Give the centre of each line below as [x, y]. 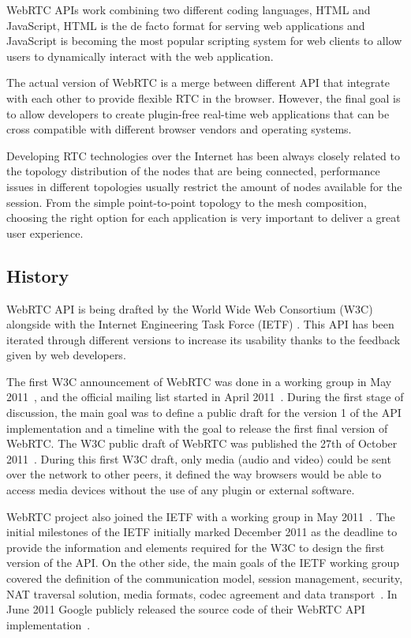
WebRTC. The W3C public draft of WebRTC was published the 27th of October [202, 443]
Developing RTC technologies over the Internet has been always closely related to [203, 155]
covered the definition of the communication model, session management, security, [205, 578]
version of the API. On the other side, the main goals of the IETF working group [203, 563]
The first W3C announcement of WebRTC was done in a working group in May [199, 381]
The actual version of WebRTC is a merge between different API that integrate [198, 83]
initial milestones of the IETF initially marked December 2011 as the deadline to [202, 532]
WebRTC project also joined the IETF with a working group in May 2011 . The [201, 516]
